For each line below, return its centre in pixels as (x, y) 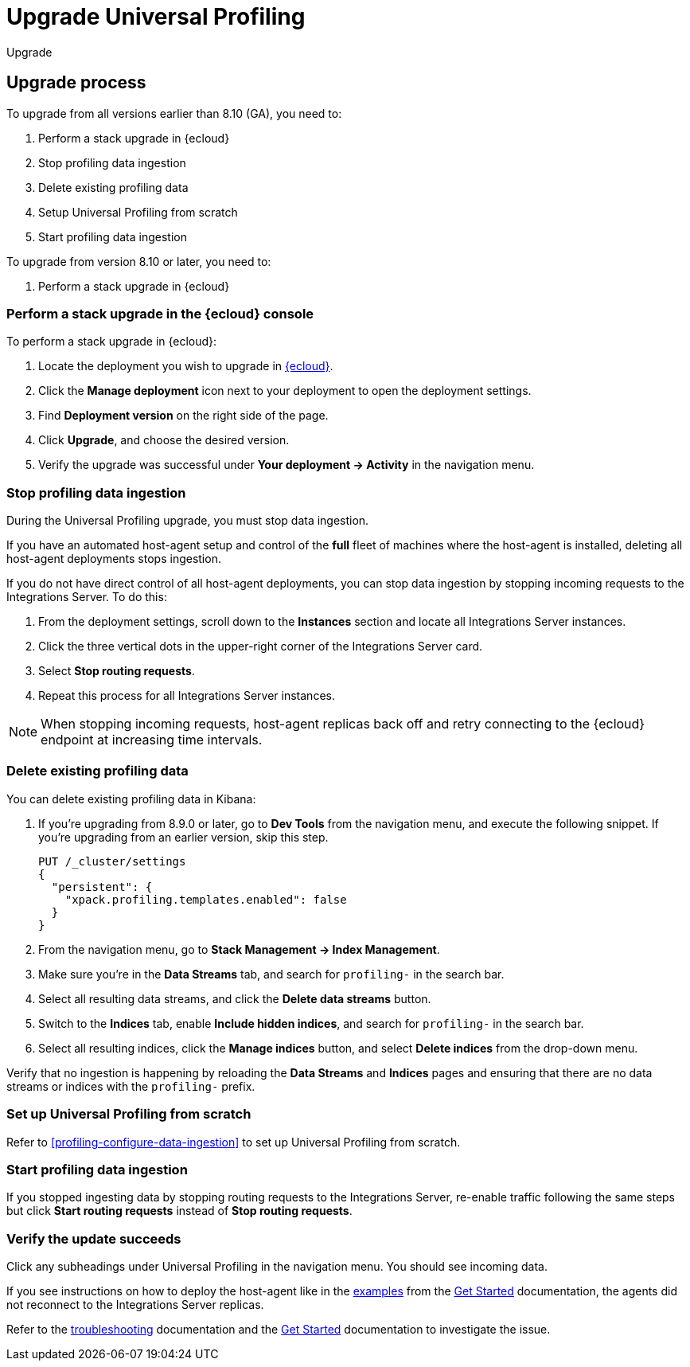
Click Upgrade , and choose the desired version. (164, 440)
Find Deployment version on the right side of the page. (183, 416)
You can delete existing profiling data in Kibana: (131, 799)
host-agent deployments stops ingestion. (114, 559)
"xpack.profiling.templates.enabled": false (206, 899)
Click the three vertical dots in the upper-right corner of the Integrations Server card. (261, 646)
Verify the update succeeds (94, 1238)
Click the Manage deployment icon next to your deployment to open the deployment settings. (285, 391)
